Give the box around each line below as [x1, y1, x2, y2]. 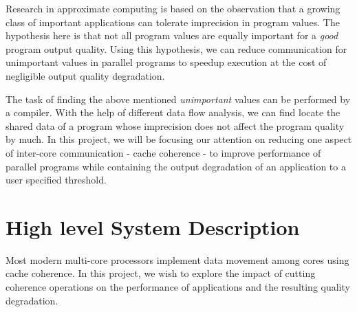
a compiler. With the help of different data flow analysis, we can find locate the [6, 105, 340, 120]
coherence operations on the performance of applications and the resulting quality [6, 280, 350, 294]
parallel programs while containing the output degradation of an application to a [6, 159, 346, 173]
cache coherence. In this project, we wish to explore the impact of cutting [6, 266, 316, 280]
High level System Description [6, 212, 300, 241]
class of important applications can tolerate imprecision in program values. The [6, 14, 340, 29]
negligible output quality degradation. [6, 68, 165, 82]
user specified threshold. [6, 172, 107, 187]
